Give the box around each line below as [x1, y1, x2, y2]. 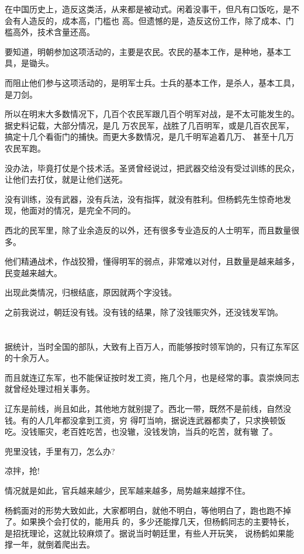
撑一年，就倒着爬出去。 [5, 538, 95, 550]
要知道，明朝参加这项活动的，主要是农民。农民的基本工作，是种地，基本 [5, 45, 283, 57]
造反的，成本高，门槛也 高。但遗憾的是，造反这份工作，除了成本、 [29, 14, 286, 26]
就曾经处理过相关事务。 [5, 383, 95, 395]
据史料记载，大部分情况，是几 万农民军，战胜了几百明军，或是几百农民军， [5, 119, 294, 131]
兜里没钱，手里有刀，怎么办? [5, 445, 115, 457]
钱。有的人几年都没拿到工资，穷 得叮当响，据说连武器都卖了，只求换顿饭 [5, 414, 286, 426]
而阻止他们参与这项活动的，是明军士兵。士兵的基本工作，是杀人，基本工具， [5, 76, 299, 88]
